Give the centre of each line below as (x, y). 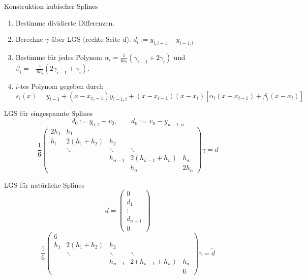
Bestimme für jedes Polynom (59, 57)
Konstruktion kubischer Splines (51, 6)
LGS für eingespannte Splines (48, 113)
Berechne (29, 39)
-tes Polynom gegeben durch (61, 86)
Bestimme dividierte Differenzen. (65, 22)
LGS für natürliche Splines (44, 184)
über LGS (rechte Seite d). (91, 39)
